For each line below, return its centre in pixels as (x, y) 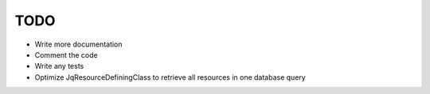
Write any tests (59, 66)
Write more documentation (78, 44)
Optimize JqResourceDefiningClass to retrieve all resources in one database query (170, 77)
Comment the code (66, 55)
